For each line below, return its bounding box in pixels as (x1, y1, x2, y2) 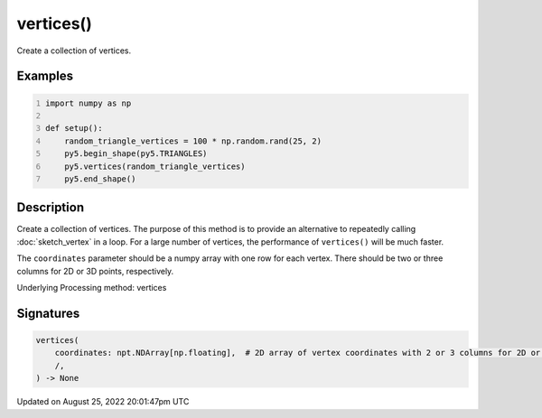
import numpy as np (45, 98, 132, 108)
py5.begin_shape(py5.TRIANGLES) (64, 149, 208, 159)
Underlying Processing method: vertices (16, 282, 167, 293)
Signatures (16, 305, 80, 320)
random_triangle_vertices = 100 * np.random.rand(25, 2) (64, 135, 322, 146)
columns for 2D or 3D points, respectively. (16, 265, 174, 276)
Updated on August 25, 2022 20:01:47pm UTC (16, 396, 190, 407)
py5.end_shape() (64, 173, 136, 184)
